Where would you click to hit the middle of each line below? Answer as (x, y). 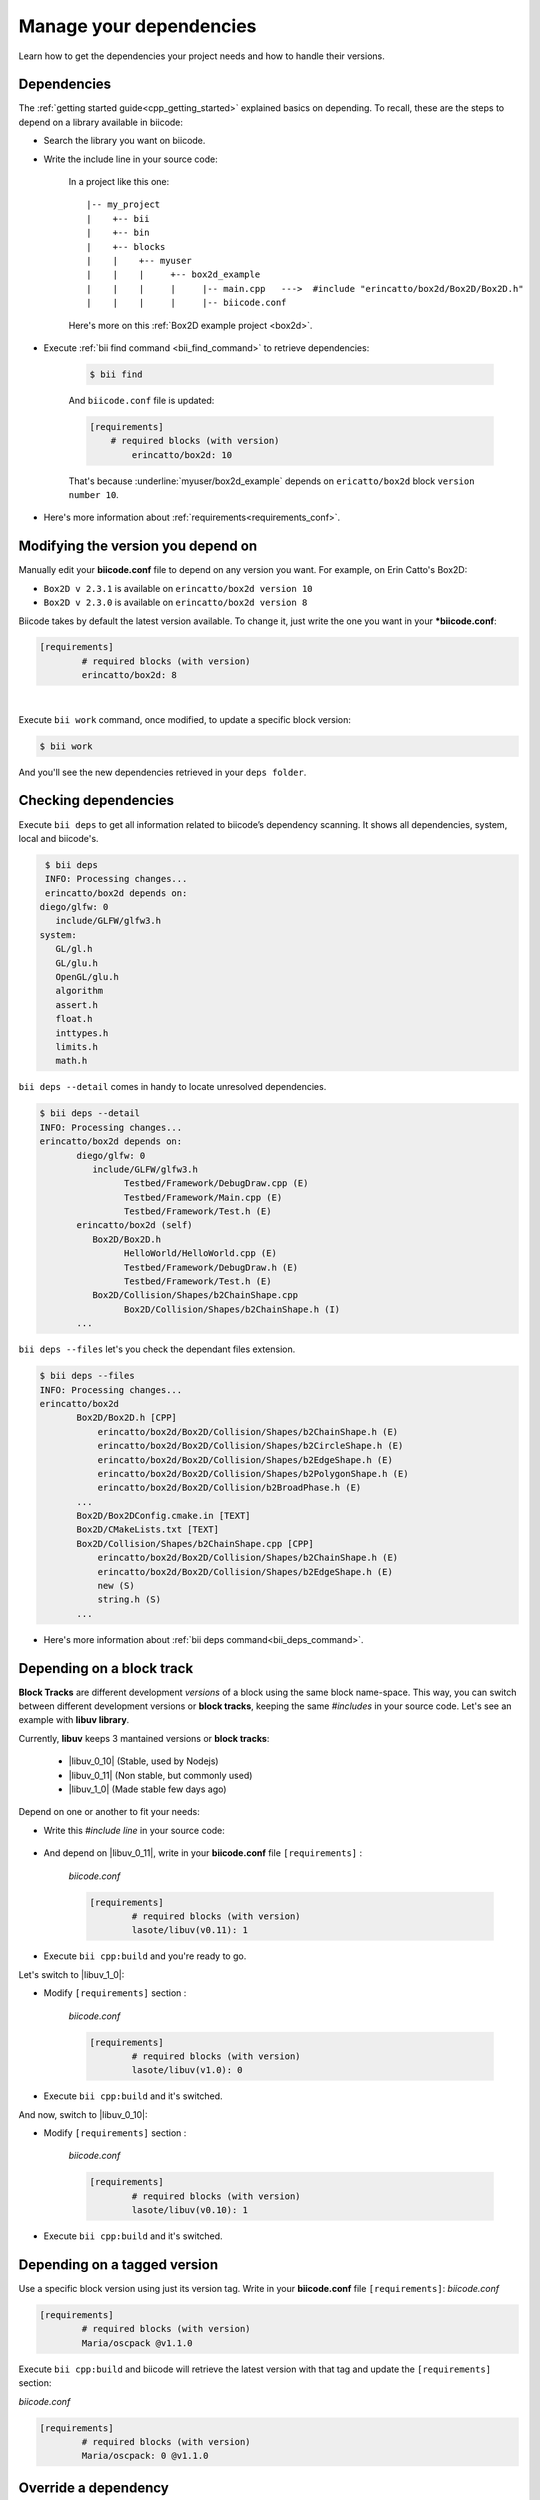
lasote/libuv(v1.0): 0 (187, 2070)
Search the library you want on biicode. (124, 141)
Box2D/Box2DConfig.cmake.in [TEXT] (163, 1516)
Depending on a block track (106, 1668)
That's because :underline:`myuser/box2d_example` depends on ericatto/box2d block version (271, 481)
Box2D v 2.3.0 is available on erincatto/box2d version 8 (175, 602)
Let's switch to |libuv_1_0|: (71, 1974)
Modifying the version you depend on (138, 546)
